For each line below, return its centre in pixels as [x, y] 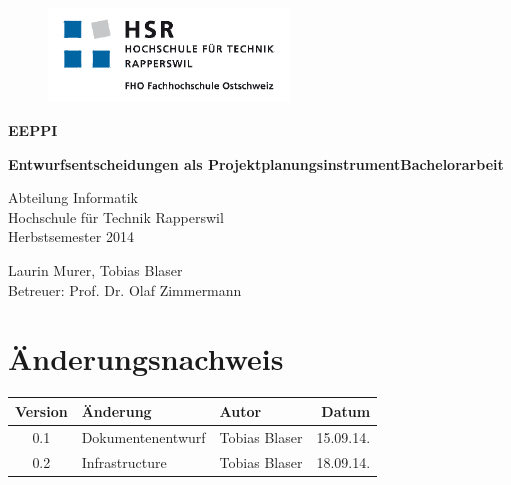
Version [41, 410]
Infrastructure [124, 461]
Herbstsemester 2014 [71, 236]
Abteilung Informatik [73, 197]
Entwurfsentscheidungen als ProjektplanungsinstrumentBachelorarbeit [256, 163]
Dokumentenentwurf [143, 436]
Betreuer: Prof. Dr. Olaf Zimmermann [125, 289]
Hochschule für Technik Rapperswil [116, 216]
